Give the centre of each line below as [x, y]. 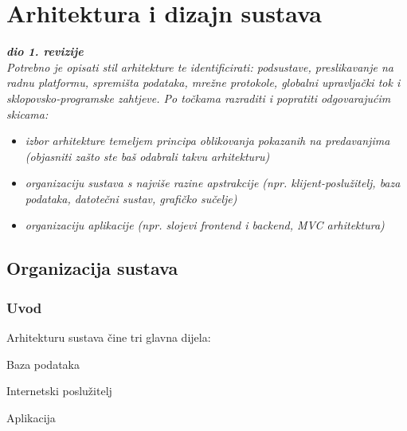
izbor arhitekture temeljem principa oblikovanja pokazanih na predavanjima [207, 141]
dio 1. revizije [45, 51]
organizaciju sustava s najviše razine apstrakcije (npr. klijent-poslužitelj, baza [213, 183]
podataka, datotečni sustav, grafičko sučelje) [131, 198]
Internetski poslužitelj [59, 391]
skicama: [27, 114]
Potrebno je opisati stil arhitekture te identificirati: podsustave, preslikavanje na [200, 67]
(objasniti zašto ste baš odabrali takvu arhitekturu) [147, 156]
